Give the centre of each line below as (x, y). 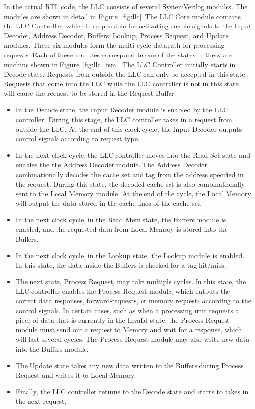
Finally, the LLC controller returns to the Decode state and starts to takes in (132, 391)
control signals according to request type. (77, 138)
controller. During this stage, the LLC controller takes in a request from (124, 119)
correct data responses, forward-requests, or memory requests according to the (133, 301)
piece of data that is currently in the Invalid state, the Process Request (123, 320)
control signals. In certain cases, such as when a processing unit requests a (127, 310)
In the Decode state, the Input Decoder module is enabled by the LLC (122, 109)
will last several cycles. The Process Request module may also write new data (132, 339)
